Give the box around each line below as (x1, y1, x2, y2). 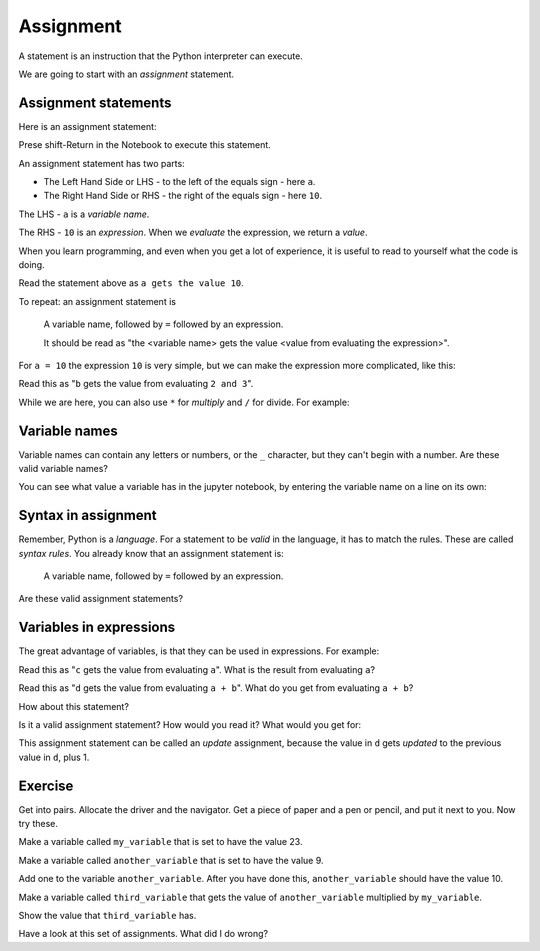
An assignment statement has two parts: (18, 157, 185, 169)
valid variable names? (18, 463, 109, 474)
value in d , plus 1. (18, 751, 90, 763)
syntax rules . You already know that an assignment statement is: (18, 547, 284, 559)
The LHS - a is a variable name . (18, 208, 150, 220)
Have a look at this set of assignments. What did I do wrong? (18, 928, 269, 940)
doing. (18, 258, 45, 270)
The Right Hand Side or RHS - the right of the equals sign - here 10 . (43, 190, 323, 202)
